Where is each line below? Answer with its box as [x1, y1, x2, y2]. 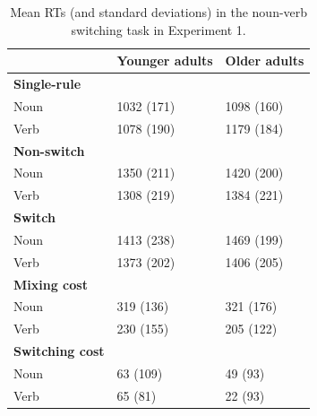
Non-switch [13, 141, 85, 160]
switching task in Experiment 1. [71, 20, 246, 39]
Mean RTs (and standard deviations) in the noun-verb [10, 3, 308, 21]
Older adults [225, 51, 304, 70]
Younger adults [116, 51, 213, 70]
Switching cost [13, 342, 105, 360]
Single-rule [13, 74, 81, 93]
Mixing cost [13, 274, 88, 293]
